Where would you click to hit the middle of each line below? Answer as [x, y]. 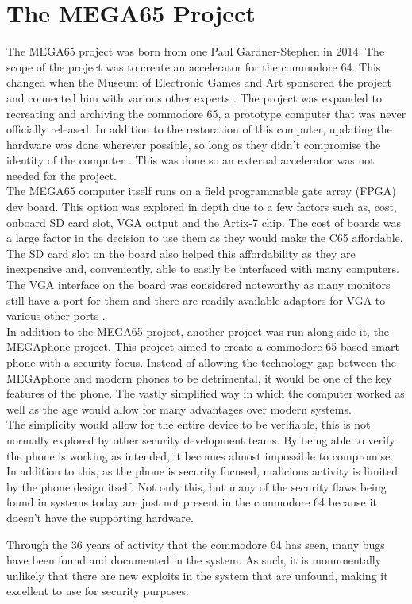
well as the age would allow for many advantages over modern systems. [179, 408]
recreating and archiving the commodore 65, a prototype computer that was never [206, 113]
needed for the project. [62, 175]
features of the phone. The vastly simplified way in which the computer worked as [206, 393]
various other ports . [56, 315]
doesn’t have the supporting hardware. [100, 517]
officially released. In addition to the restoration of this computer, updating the [199, 129]
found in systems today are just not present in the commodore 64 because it [192, 502]
